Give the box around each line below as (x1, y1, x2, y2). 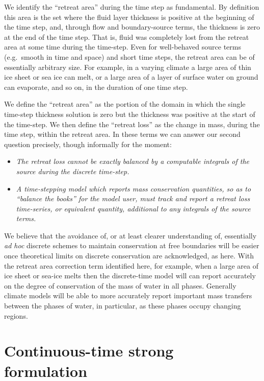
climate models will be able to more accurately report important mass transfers (4, 290, 252, 301)
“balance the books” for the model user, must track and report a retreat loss (16, 193, 250, 204)
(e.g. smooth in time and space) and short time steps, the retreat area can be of (4, 51, 255, 62)
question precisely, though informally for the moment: (4, 138, 172, 149)
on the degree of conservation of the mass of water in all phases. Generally (4, 280, 236, 291)
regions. (4, 310, 28, 321)
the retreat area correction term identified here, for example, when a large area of (4, 260, 258, 271)
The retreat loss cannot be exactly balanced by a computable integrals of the (16, 156, 249, 166)
